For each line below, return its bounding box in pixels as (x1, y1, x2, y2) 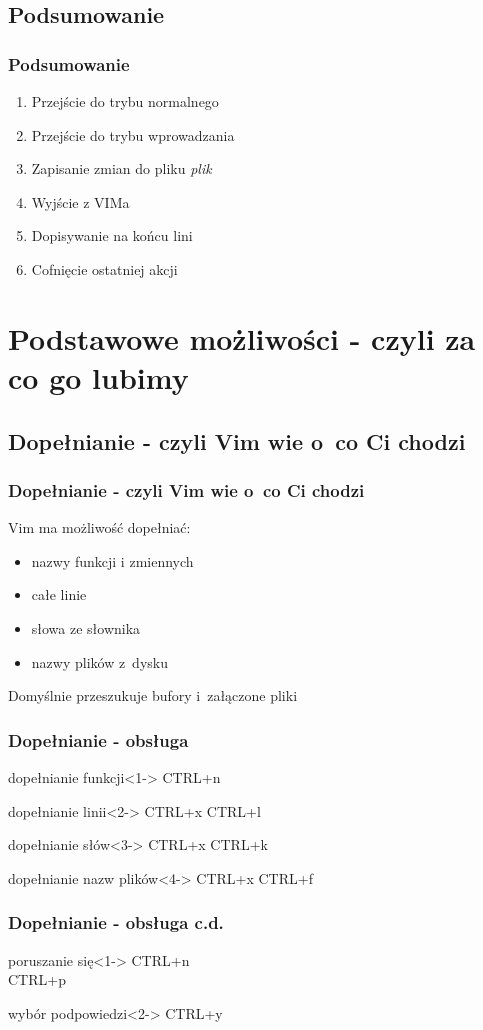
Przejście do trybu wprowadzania (31, 124, 235, 145)
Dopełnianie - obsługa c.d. (8, 910, 224, 935)
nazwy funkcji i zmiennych (31, 550, 194, 571)
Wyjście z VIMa (31, 191, 130, 212)
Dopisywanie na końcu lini (31, 225, 193, 246)
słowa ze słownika (31, 617, 141, 638)
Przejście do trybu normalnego (31, 91, 219, 111)
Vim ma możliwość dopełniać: (8, 517, 191, 538)
